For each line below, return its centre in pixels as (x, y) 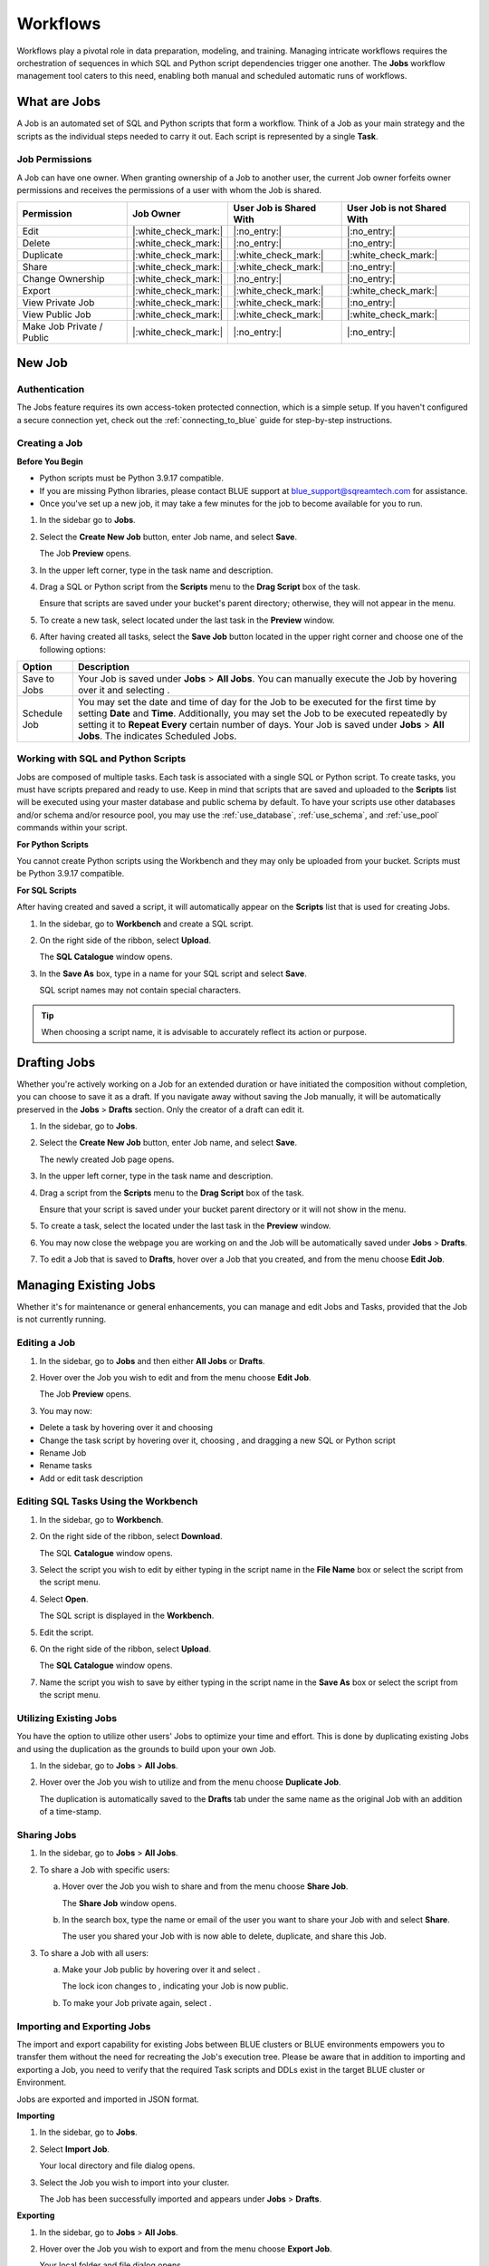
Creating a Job (50, 443)
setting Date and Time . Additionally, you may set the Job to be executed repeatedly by (263, 713)
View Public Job (57, 315)
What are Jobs (59, 102)
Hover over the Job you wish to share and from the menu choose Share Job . (205, 1886)
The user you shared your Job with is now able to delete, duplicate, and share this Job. (224, 1936)
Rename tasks (66, 1466)
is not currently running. (62, 1320)
